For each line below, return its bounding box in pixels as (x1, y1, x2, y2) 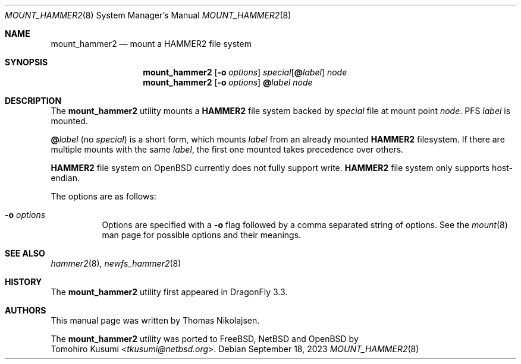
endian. (51, 173, 80, 183)
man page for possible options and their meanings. (102, 230, 302, 240)
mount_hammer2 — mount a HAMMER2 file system (51, 39, 252, 49)
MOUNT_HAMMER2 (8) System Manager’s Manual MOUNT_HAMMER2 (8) (5, 10, 291, 20)
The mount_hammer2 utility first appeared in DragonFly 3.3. (51, 287, 288, 297)
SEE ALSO (5, 248, 45, 258)
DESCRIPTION (5, 96, 62, 106)
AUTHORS (5, 305, 46, 315)
